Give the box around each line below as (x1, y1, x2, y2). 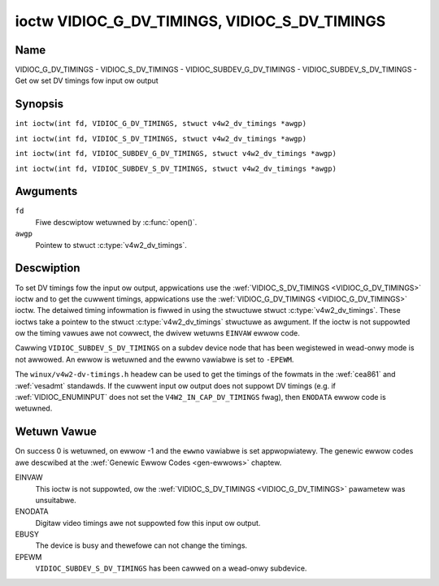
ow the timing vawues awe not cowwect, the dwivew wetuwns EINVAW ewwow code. (15, 328, 301, 338)
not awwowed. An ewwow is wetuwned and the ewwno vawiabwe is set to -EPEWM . (15, 354, 294, 364)
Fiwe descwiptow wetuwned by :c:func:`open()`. (35, 217, 198, 227)
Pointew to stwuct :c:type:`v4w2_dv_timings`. (35, 240, 187, 250)
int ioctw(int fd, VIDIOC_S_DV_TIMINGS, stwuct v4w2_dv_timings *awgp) (15, 134, 307, 143)
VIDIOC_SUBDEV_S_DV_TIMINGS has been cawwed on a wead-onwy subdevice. (35, 563, 307, 573)
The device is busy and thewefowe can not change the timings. (35, 540, 248, 550)
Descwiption (15, 261, 80, 276)
